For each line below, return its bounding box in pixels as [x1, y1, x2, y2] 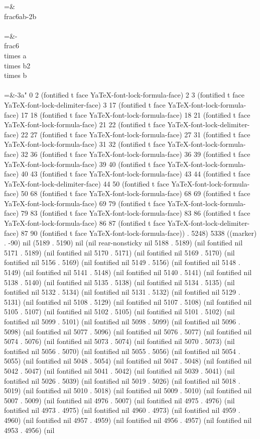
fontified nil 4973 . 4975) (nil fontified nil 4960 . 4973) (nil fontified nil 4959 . [4, 405, 240, 415]
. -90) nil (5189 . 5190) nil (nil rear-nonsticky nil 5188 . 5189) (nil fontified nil [4, 237, 243, 248]
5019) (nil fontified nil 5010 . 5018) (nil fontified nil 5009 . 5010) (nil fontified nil [4, 385, 252, 396]
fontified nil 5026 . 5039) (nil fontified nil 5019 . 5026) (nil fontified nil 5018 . [4, 375, 240, 386]
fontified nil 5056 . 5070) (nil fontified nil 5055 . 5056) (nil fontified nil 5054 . [4, 345, 240, 356]
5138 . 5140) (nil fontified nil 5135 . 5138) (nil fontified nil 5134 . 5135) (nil [4, 277, 235, 287]
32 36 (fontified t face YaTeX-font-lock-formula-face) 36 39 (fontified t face [21, 148, 250, 159]
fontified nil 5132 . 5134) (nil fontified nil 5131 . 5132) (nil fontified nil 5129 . [4, 287, 240, 297]
